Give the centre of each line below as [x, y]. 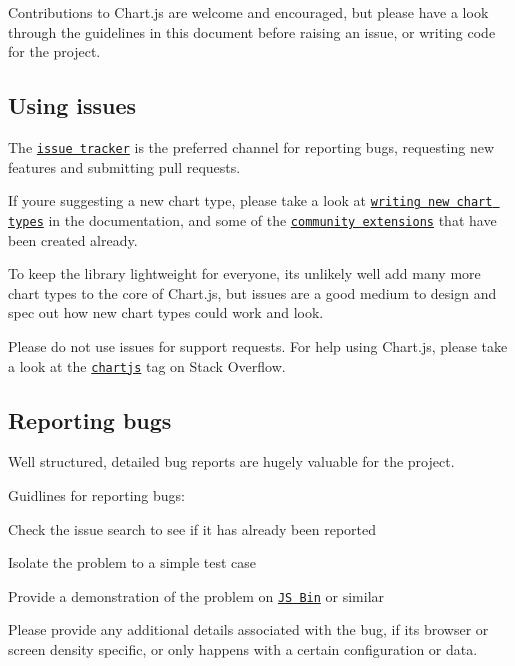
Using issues [72, 105]
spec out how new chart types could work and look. [166, 312]
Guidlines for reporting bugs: [96, 494]
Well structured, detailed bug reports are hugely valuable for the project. [231, 461]
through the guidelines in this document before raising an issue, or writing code [252, 31]
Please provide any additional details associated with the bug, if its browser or [248, 629]
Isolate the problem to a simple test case [132, 562]
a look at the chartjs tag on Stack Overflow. [147, 365]
